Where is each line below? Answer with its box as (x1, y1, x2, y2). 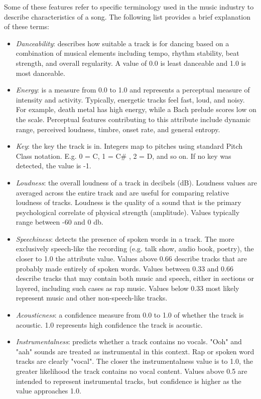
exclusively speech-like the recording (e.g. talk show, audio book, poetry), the (16, 243, 254, 254)
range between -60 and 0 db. (16, 217, 103, 227)
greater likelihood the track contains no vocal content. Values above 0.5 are (16, 366, 247, 376)
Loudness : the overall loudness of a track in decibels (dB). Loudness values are (16, 177, 257, 187)
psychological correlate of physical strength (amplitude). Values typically (16, 207, 240, 217)
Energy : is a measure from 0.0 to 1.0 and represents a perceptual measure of (16, 84, 250, 95)
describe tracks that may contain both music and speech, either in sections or (16, 273, 254, 283)
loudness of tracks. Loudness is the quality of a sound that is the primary (16, 197, 241, 208)
